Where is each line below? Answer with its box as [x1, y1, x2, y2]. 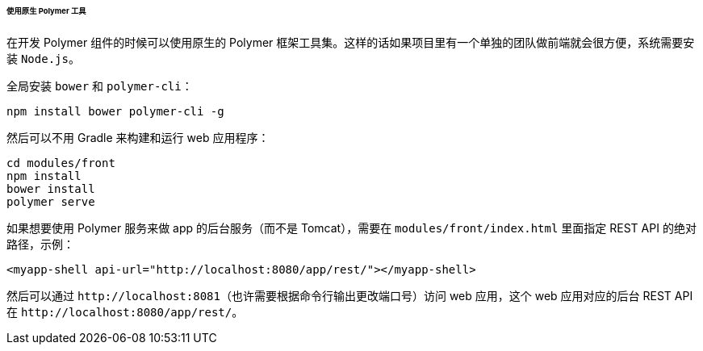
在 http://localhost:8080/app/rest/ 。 [6, 304, 244, 319]
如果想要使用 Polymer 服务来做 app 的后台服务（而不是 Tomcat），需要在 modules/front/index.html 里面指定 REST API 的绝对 [6, 220, 697, 235]
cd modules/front [6, 156, 115, 169]
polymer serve [6, 194, 95, 208]
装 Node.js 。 [6, 51, 80, 65]
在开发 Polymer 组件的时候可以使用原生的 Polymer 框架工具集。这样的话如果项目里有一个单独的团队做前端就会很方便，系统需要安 [6, 35, 695, 49]
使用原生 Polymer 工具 [6, 6, 86, 15]
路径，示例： [6, 236, 74, 251]
